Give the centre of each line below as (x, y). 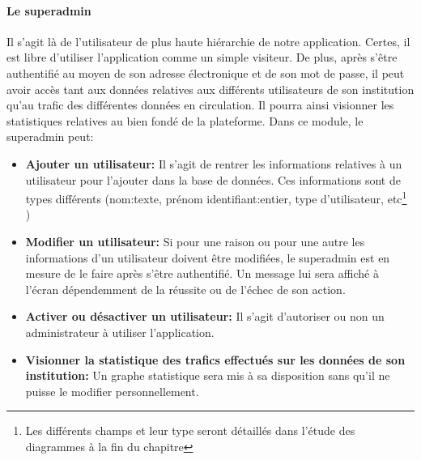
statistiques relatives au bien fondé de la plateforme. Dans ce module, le (185, 120)
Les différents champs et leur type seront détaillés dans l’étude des (190, 430)
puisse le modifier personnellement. (112, 391)
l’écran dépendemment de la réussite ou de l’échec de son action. (185, 289)
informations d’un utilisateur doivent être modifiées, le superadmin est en (208, 257)
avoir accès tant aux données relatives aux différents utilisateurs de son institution (210, 89)
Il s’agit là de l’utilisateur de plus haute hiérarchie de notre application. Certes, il (208, 41)
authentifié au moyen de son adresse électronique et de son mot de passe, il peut (206, 72)
